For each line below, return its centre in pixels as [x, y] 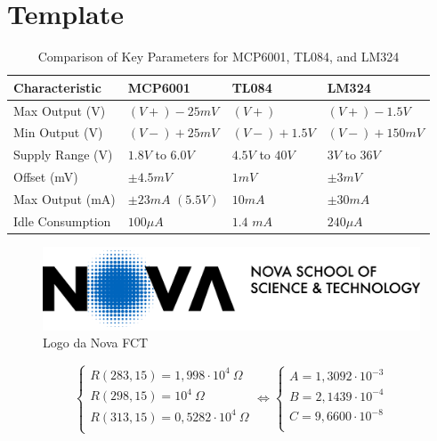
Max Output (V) [60, 110]
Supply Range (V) [63, 155]
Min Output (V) [58, 132]
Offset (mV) [46, 177]
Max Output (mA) [65, 198]
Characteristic [57, 87]
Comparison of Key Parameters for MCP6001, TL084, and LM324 [218, 57]
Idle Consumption [62, 220]
